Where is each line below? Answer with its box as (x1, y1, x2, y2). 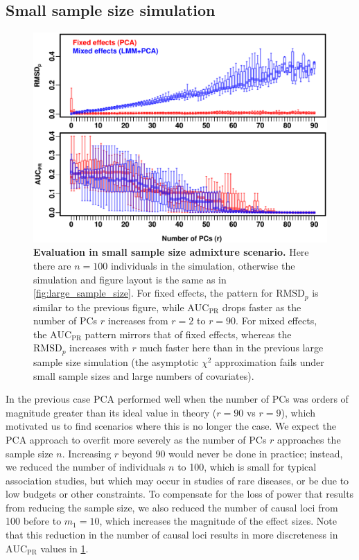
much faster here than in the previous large (139, 340, 324, 355)
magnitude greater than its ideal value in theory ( (6, 405, 217, 419)
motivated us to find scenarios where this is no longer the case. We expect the (6, 419, 336, 433)
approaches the (277, 432, 341, 446)
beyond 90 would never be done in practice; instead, (121, 446, 343, 460)
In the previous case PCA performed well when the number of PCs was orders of (6, 392, 349, 406)
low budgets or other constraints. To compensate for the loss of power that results (6, 487, 354, 501)
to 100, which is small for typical (177, 460, 317, 474)
